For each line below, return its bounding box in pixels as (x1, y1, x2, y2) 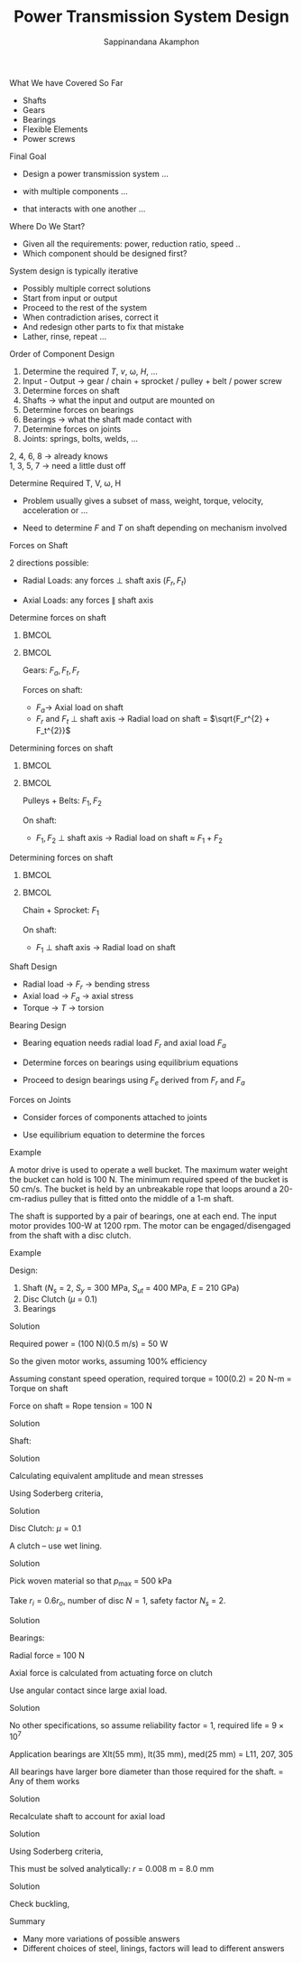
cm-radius (9, 1192, 48, 1203)
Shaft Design (9, 961, 58, 972)
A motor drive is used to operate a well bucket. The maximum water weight (9, 1164, 288, 1175)
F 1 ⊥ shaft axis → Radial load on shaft (35, 941, 176, 955)
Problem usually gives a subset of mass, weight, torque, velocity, (22, 495, 264, 506)
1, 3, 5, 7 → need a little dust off (9, 460, 126, 471)
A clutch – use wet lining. (9, 1540, 102, 1551)
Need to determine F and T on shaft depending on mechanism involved (22, 522, 288, 533)
